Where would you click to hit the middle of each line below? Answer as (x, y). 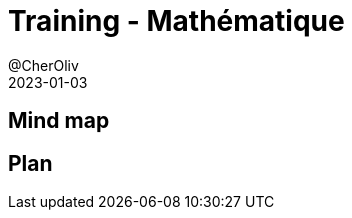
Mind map (59, 121)
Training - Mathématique (176, 21)
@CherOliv (43, 65)
